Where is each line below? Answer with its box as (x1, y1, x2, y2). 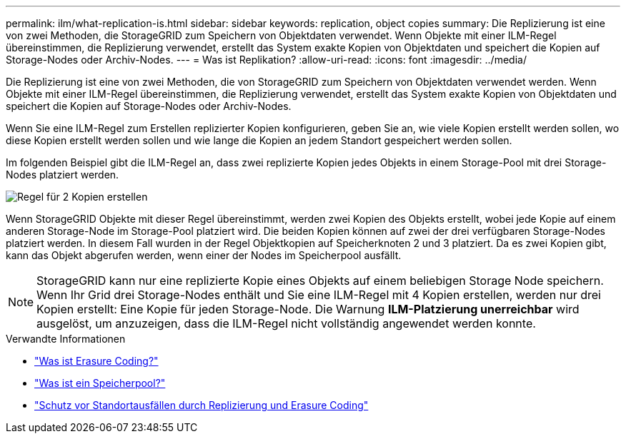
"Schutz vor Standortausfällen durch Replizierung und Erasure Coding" (34, 399, 369, 411)
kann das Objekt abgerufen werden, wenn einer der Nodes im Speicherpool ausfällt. (6, 249, 402, 261)
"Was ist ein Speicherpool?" (34, 377, 166, 389)
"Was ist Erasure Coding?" (34, 355, 159, 367)
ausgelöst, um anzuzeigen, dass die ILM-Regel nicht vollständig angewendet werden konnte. (36, 316, 536, 330)
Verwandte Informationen (6, 333, 126, 345)
